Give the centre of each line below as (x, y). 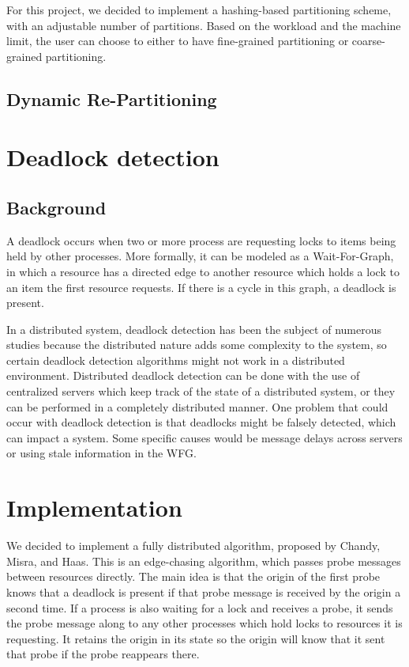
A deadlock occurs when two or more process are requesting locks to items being (201, 240)
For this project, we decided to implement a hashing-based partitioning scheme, (199, 9)
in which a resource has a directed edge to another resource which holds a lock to (203, 271)
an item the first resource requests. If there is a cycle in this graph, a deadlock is (201, 287)
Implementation (94, 508)
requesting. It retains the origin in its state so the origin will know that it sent (196, 638)
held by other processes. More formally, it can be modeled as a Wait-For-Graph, (200, 256)
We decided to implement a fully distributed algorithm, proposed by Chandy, (193, 546)
